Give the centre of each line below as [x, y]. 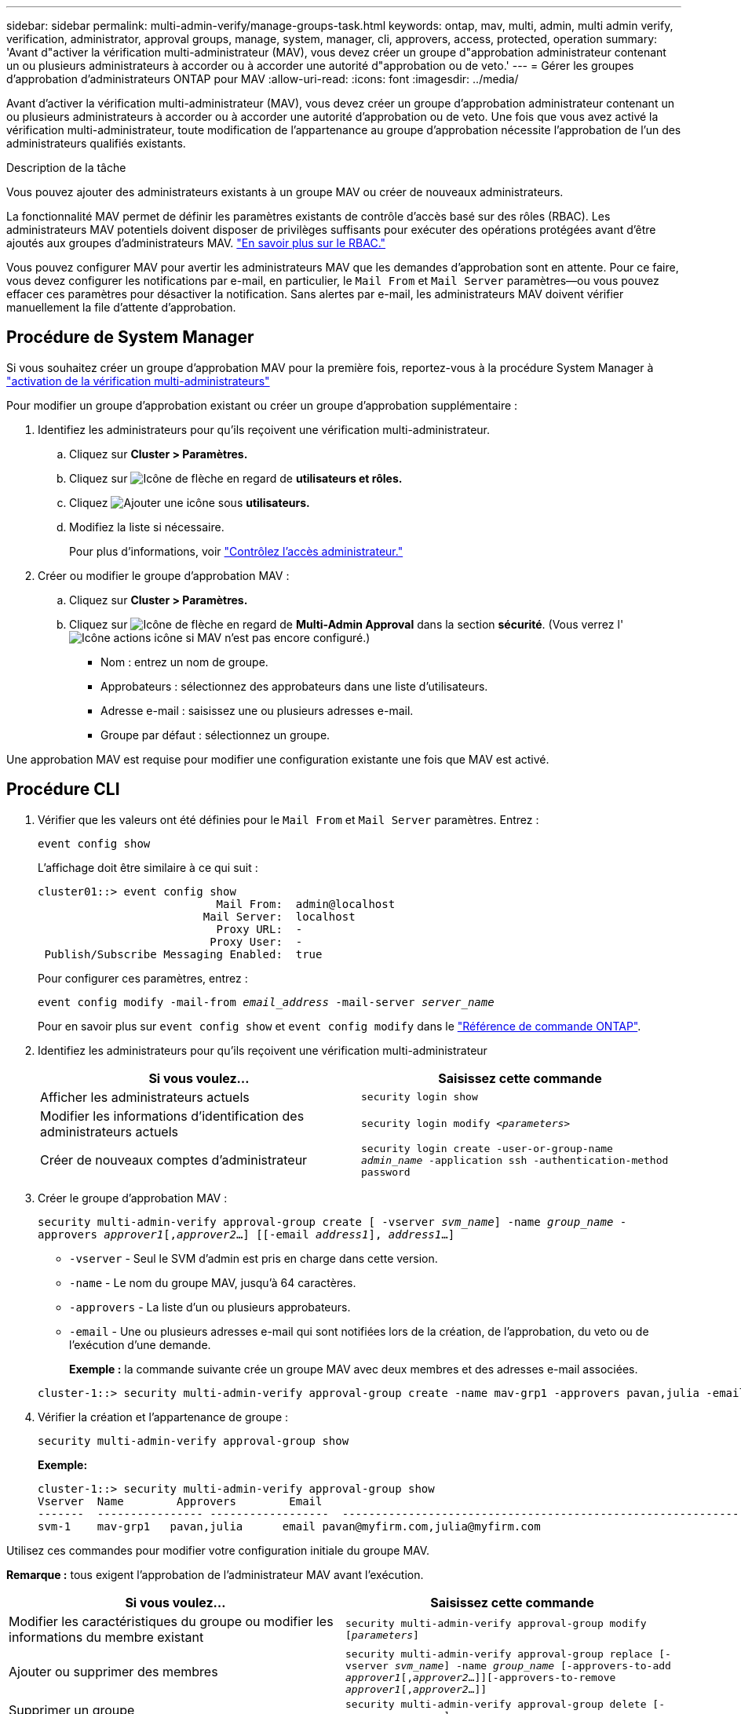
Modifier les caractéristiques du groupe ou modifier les [171, 1621]
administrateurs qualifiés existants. [96, 143]
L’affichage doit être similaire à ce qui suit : [148, 867]
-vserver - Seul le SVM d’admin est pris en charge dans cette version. [254, 1258]
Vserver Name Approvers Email [180, 1501]
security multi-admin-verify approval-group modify [496, 1623]
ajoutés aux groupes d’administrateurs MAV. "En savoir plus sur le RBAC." [196, 243]
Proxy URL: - [259, 929]
